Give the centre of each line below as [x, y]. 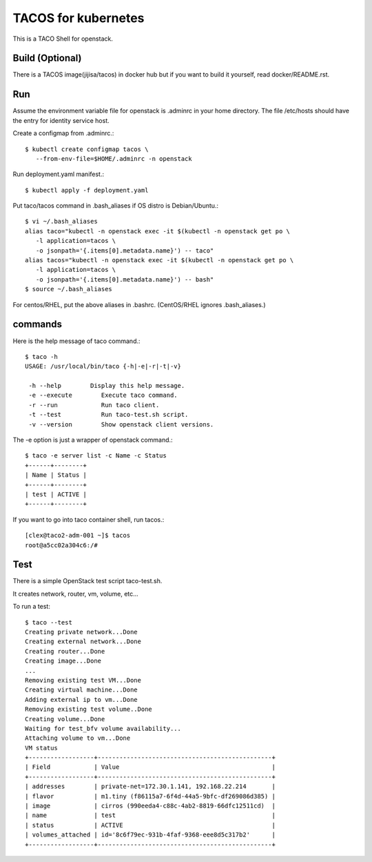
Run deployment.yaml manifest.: [59, 174]
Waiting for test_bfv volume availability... [103, 728]
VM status [41, 748]
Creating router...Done [65, 651]
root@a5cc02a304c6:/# [61, 545]
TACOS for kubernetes [79, 18]
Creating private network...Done [81, 632]
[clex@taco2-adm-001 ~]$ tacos [78, 536]
